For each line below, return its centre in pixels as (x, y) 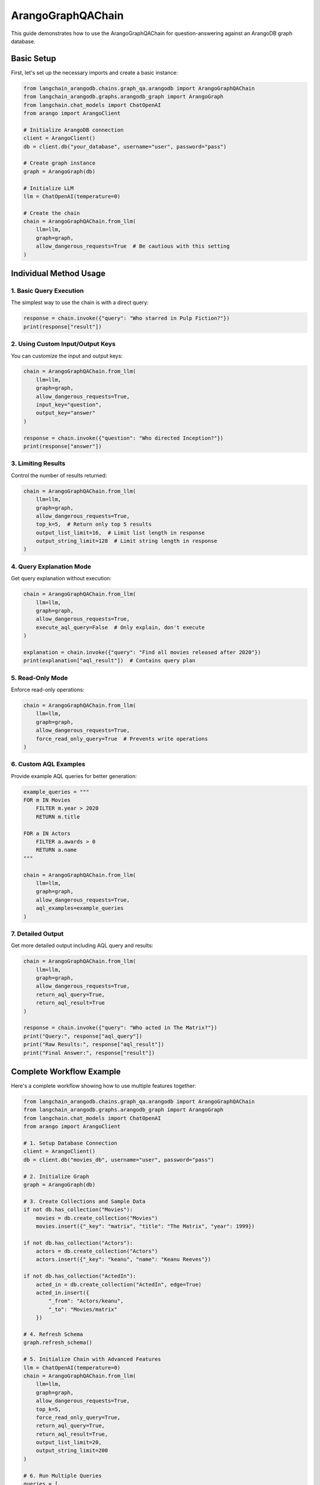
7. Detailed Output (37, 934)
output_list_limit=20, (69, 1443)
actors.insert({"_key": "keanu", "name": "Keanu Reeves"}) (124, 1260)
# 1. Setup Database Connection (71, 1143)
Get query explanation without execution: (61, 579)
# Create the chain (52, 213)
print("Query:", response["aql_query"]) (83, 1036)
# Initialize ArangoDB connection (73, 130)
